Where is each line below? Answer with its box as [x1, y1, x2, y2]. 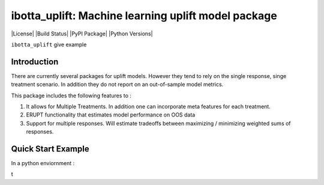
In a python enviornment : [11, 160, 75, 167]
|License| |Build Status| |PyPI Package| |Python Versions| [11, 30, 153, 37]
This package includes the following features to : [11, 92, 132, 99]
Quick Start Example [11, 144, 89, 154]
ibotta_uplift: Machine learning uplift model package [11, 9, 277, 22]
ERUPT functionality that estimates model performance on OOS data [26, 111, 196, 118]
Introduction [11, 56, 59, 67]
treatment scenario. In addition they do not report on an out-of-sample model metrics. [11, 81, 224, 88]
